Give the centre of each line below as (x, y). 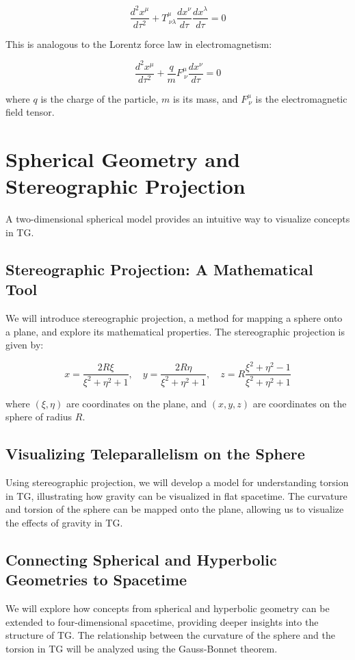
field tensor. (30, 112)
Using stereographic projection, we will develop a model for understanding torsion (177, 482)
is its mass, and (206, 98)
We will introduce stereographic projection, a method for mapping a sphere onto (174, 318)
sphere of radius (39, 417)
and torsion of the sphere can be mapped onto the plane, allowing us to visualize (175, 509)
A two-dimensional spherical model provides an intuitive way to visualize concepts (178, 219)
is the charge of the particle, (100, 98)
